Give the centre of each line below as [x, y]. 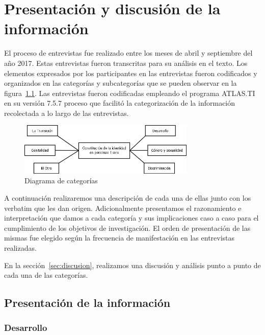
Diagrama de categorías [61, 181]
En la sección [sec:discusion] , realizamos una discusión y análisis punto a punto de [132, 265]
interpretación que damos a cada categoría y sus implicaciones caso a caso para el [131, 218]
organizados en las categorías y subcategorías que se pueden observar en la [121, 83]
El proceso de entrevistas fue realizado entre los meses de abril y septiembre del [128, 53]
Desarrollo [26, 328]
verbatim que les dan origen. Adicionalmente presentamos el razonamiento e [123, 208]
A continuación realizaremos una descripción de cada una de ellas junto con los [128, 198]
